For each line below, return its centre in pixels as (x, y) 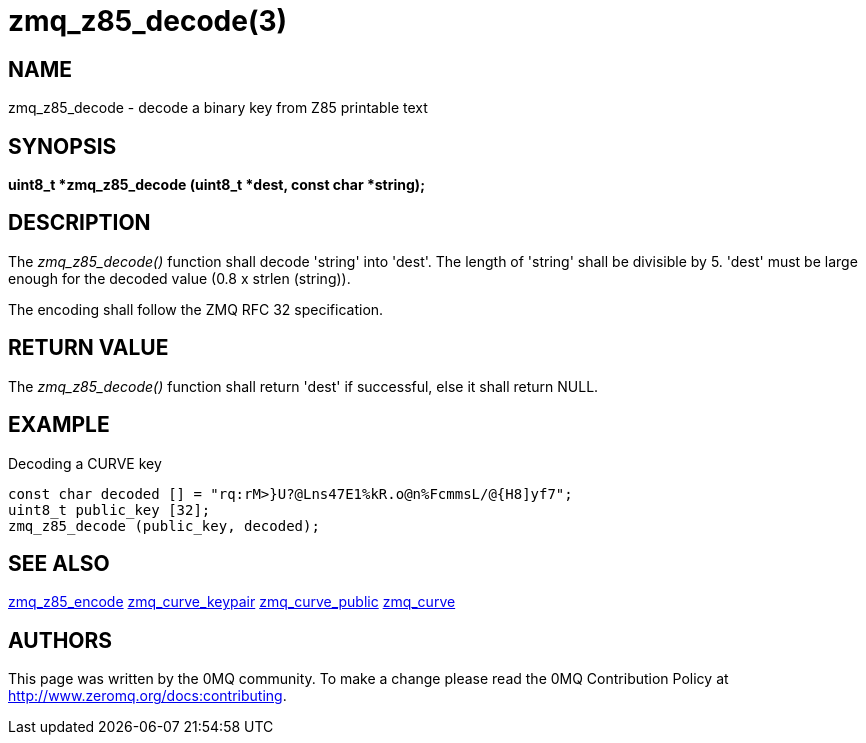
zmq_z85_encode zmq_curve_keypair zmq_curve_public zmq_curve (232, 602)
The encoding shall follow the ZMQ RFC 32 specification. (196, 309)
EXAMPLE (59, 425)
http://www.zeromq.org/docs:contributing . (147, 696)
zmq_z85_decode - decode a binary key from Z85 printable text (218, 108)
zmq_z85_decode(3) (148, 21)
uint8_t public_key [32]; (109, 509)
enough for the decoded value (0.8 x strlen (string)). (179, 278)
